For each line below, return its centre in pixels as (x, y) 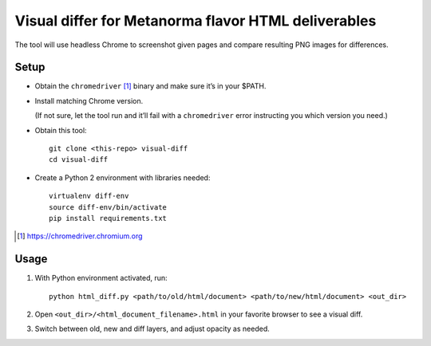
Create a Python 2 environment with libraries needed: (123, 177)
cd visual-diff (79, 160)
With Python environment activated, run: (101, 278)
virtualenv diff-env (89, 196)
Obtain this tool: (61, 130)
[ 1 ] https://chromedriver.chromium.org (80, 236)
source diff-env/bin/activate (108, 207)
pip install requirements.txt (108, 218)
